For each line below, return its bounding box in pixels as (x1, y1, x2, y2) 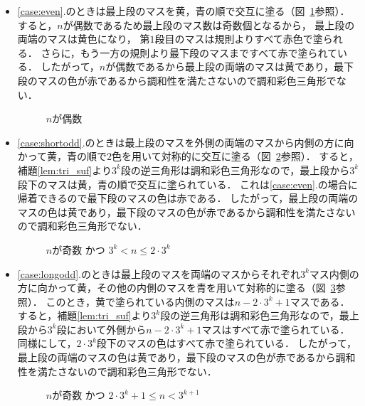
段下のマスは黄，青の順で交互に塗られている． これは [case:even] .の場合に (17, 176, 358, 191)
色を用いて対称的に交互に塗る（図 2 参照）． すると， (112, 149, 359, 164)
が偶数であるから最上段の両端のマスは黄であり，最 (105, 59, 344, 74)
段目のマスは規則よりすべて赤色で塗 (154, 31, 323, 46)
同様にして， (17, 336, 77, 351)
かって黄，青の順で (17, 149, 107, 164)
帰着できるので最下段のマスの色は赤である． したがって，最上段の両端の (17, 191, 359, 205)
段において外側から (56, 321, 147, 336)
